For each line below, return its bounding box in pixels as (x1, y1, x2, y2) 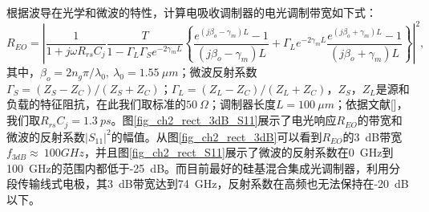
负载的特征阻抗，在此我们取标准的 (6, 96, 186, 112)
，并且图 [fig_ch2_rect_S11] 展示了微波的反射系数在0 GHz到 (83, 144, 394, 161)
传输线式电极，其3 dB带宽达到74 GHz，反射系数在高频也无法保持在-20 (17, 175, 390, 192)
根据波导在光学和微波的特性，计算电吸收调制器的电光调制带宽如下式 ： (6, 4, 377, 20)
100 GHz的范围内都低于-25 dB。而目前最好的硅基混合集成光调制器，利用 (6, 159, 390, 176)
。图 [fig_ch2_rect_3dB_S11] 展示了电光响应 (111, 112, 337, 128)
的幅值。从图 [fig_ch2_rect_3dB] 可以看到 (111, 128, 322, 145)
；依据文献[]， (334, 96, 408, 112)
